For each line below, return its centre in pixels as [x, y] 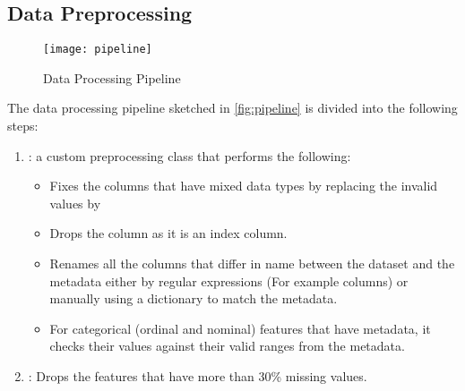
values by [75, 203]
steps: [23, 126]
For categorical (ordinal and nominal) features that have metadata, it [240, 328]
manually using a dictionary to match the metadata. [194, 298]
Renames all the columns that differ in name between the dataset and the [252, 263]
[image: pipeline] [98, 50]
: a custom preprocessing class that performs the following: [189, 155]
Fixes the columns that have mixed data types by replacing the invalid [244, 186]
